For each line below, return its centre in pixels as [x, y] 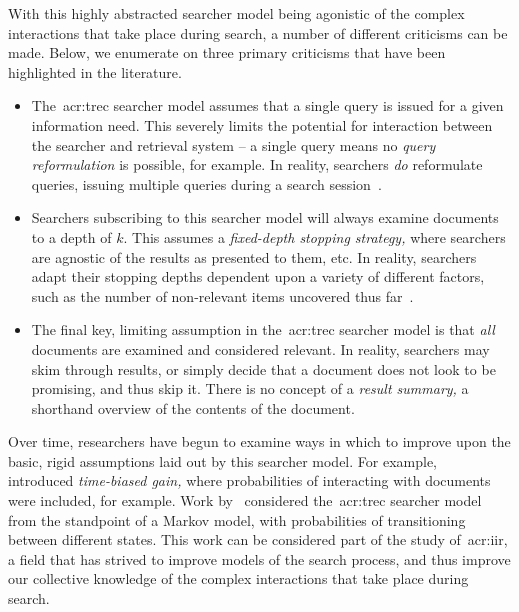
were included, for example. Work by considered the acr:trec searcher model [245, 500]
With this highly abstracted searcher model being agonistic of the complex [236, 13]
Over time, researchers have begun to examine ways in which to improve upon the [259, 441]
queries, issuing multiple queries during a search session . [206, 183]
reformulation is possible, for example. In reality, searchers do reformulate [257, 164]
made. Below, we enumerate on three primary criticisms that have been [227, 52]
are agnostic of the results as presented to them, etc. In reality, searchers [254, 256]
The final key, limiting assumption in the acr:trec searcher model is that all [263, 329]
